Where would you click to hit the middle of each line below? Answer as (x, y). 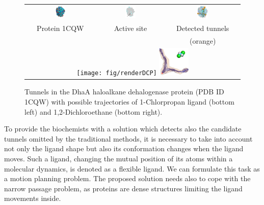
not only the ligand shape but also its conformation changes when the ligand (124, 148)
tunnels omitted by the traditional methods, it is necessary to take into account (128, 138)
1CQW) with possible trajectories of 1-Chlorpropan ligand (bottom (129, 101)
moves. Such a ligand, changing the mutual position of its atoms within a (118, 158)
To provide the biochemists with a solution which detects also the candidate (123, 129)
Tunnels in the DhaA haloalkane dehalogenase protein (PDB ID (124, 92)
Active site (130, 28)
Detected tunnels (203, 28)
